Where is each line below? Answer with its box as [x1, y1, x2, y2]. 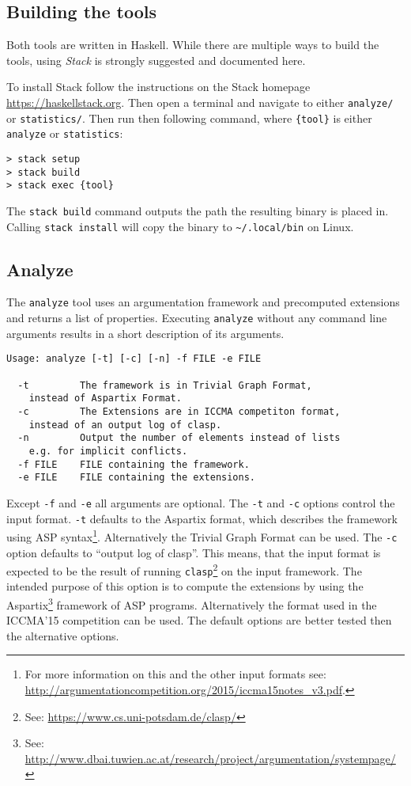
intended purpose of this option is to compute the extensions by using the [6, 578, 364, 594]
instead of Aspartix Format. [28, 393, 182, 404]
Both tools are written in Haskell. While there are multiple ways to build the [6, 36, 379, 53]
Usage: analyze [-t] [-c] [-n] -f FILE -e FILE [6, 353, 262, 365]
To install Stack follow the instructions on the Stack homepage [6, 78, 311, 95]
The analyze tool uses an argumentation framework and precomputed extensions [6, 294, 400, 310]
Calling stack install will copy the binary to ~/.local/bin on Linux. [6, 218, 354, 234]
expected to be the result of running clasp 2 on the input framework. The [6, 560, 362, 579]
